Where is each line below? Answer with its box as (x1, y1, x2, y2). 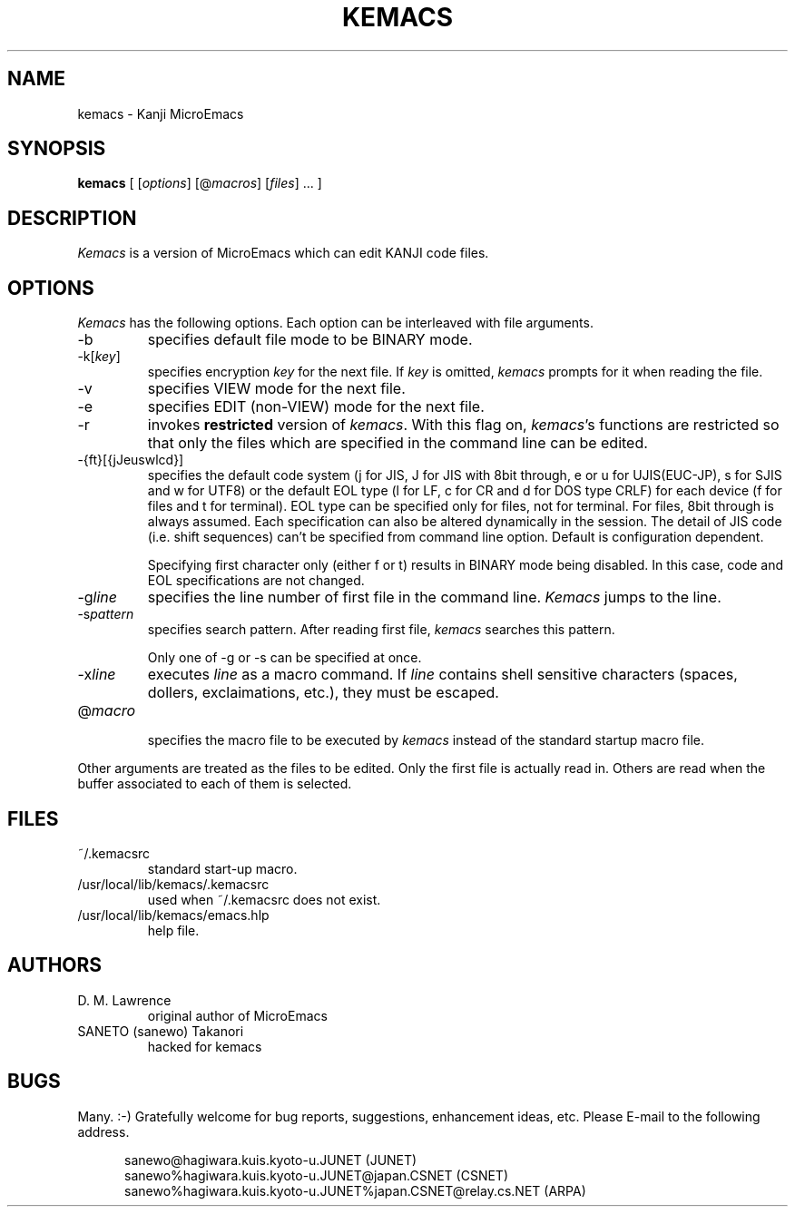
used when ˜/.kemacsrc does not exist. (147, 891, 381, 907)
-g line (77, 588, 117, 607)
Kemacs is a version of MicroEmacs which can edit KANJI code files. (77, 245, 489, 261)
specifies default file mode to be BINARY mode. (147, 330, 473, 349)
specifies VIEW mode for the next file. (147, 379, 406, 398)
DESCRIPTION (7, 206, 137, 230)
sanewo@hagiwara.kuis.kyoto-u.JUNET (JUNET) (124, 1151, 417, 1168)
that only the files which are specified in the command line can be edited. (147, 434, 648, 453)
